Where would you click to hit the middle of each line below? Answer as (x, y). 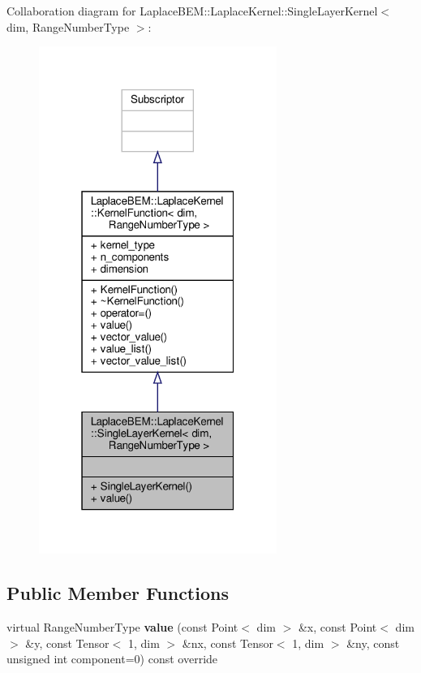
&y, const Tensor (67, 643)
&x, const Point (337, 626)
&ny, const (373, 643)
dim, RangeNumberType (68, 26)
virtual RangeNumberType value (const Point (122, 626)
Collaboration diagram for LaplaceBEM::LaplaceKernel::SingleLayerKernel (192, 11)
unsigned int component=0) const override (112, 659)
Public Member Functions (118, 593)
